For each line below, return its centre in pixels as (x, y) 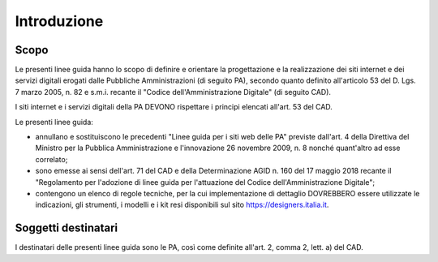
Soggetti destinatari (66, 228)
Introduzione (59, 21)
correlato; (52, 159)
